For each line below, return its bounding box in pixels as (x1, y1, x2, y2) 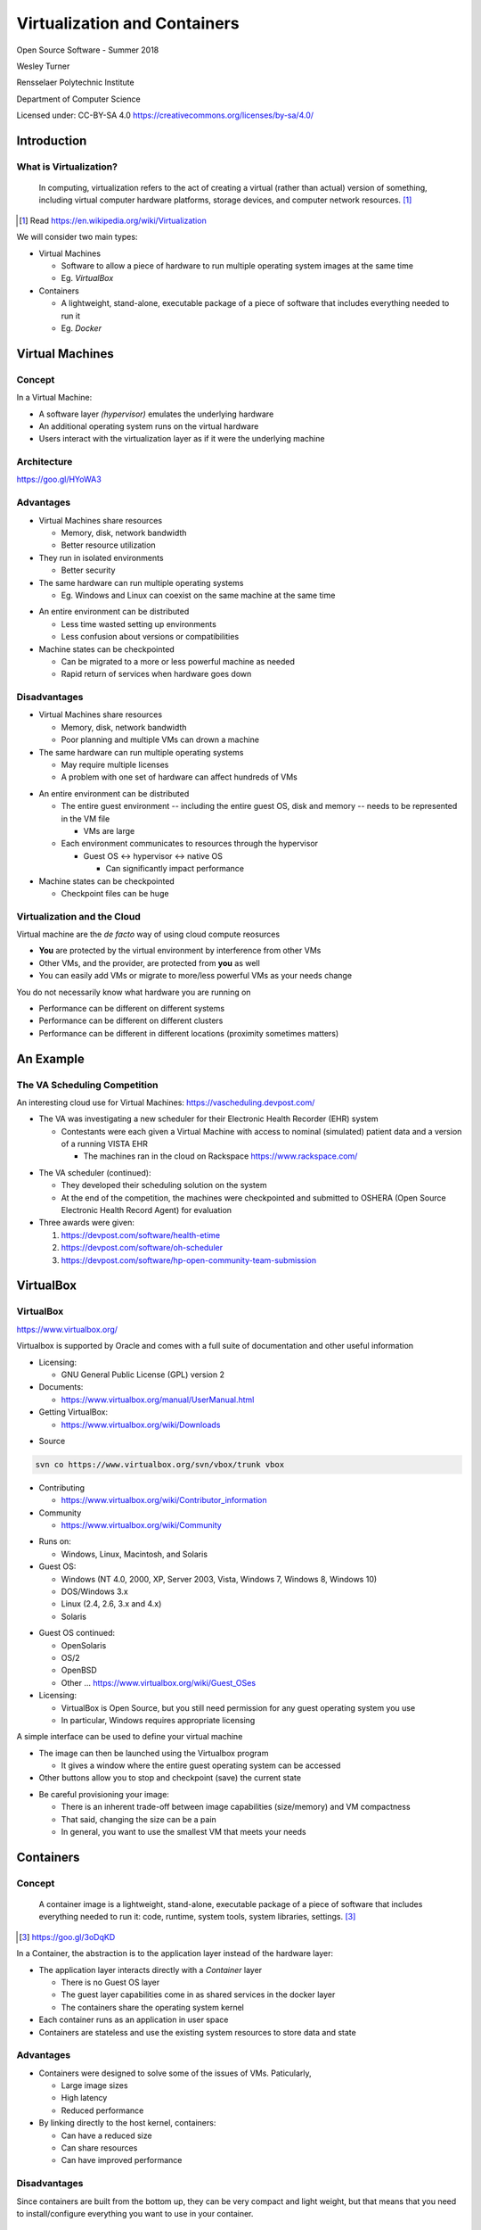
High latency (61, 2093, 108, 2103)
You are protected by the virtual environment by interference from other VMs (38, 946, 322, 956)
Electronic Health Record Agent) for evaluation (61, 1205, 232, 1216)
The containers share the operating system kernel (61, 2002, 244, 2012)
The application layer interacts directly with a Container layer (38, 1964, 263, 1975)
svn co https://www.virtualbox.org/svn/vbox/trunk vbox (35, 1459, 285, 1469)
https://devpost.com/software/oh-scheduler (61, 1243, 223, 1253)
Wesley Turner (16, 61, 70, 71)
